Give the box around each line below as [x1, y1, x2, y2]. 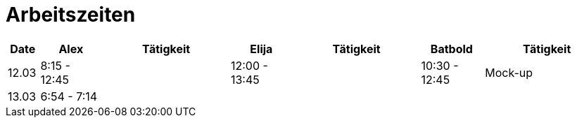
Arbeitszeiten [6, 3, 136, 27]
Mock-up [485, 65, 533, 80]
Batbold [430, 41, 473, 56]
